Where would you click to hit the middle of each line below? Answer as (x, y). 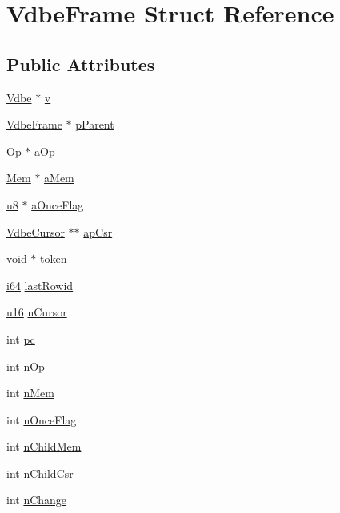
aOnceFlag (58, 204)
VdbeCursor (36, 231)
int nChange (37, 500)
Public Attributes (81, 64)
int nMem (30, 393)
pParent (95, 124)
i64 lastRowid (40, 285)
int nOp (26, 366)
